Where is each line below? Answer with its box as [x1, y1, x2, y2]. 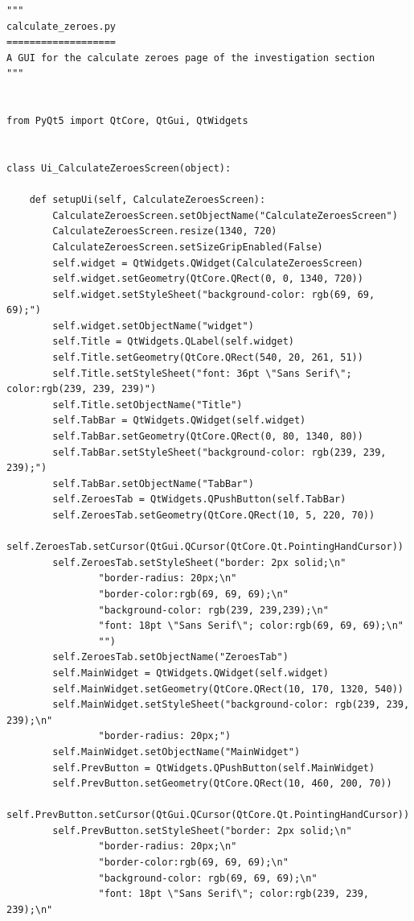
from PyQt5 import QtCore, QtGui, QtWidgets [6, 115, 248, 127]
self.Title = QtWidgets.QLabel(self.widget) [52, 336, 294, 348]
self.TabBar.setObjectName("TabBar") [52, 477, 254, 489]
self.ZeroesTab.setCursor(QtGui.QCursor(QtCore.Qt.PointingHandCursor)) [6, 541, 404, 553]
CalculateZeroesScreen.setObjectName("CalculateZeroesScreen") [52, 209, 398, 221]
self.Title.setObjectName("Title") [52, 399, 243, 411]
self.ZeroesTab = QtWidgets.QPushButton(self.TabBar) [52, 494, 346, 506]
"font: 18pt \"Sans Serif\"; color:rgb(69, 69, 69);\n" [98, 620, 404, 632]
